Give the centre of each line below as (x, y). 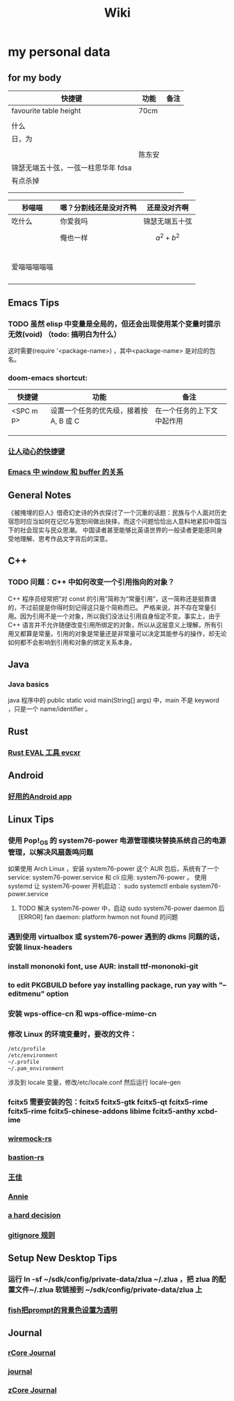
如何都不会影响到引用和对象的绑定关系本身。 (72, 642)
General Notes (40, 495)
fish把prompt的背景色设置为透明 (62, 1310)
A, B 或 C (65, 421)
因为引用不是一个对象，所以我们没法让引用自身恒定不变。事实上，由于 (120, 616)
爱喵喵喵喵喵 (33, 267)
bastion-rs (26, 1157)
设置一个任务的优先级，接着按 (99, 411)
